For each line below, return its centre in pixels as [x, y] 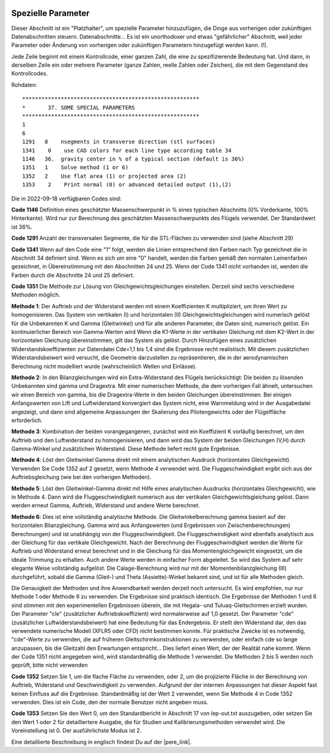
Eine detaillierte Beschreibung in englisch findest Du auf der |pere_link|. [101, 742]
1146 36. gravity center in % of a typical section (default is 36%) [133, 159]
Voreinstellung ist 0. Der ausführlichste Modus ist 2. [76, 731]
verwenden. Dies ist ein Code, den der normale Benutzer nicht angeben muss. [110, 702]
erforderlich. [27, 420]
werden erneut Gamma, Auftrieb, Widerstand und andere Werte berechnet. [106, 505]
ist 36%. [22, 227]
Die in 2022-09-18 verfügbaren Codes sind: [66, 199]
